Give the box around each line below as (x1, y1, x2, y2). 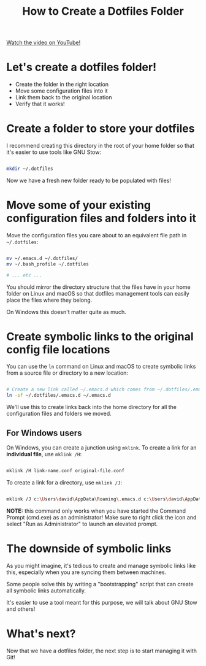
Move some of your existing (6, 198, 151, 212)
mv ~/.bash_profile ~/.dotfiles (6, 261, 89, 267)
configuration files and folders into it (6, 212, 197, 225)
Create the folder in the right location (15, 81, 109, 88)
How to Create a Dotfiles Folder (22, 4, 184, 18)
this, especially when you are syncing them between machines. (6, 568, 167, 576)
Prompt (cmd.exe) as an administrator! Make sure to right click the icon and (6, 513, 197, 521)
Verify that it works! (15, 100, 66, 108)
